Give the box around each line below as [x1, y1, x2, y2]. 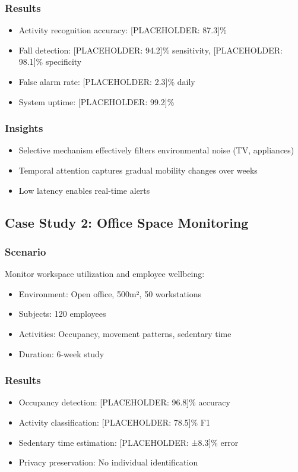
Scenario [5, 244, 46, 259]
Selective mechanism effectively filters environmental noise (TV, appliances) [18, 144, 294, 156]
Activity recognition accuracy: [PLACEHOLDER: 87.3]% [18, 24, 227, 36]
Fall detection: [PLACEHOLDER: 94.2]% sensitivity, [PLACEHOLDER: [18, 43, 283, 56]
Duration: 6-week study [18, 347, 104, 360]
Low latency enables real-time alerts [18, 184, 150, 196]
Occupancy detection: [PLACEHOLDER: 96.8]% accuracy [18, 396, 230, 408]
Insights [5, 121, 43, 136]
